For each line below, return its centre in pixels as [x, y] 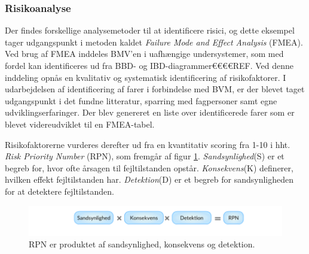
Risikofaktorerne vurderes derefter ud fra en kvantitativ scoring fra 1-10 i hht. [148, 144]
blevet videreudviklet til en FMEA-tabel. [80, 124]
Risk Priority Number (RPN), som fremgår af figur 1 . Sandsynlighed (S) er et [145, 156]
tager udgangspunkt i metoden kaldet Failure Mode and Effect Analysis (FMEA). [154, 42]
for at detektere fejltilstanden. [59, 191]
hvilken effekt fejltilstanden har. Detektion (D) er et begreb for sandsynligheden [149, 179]
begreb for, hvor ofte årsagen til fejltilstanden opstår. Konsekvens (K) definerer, [149, 167]
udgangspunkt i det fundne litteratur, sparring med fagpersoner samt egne [141, 100]
